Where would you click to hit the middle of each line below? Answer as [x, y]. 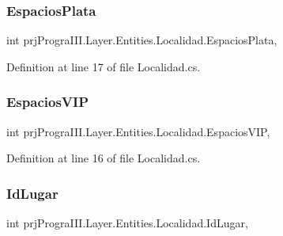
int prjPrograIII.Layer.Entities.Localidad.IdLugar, [127, 223]
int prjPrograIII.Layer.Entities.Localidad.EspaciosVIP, [138, 131]
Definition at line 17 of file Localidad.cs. [104, 66]
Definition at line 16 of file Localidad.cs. [104, 158]
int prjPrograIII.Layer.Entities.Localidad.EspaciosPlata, [142, 40]
